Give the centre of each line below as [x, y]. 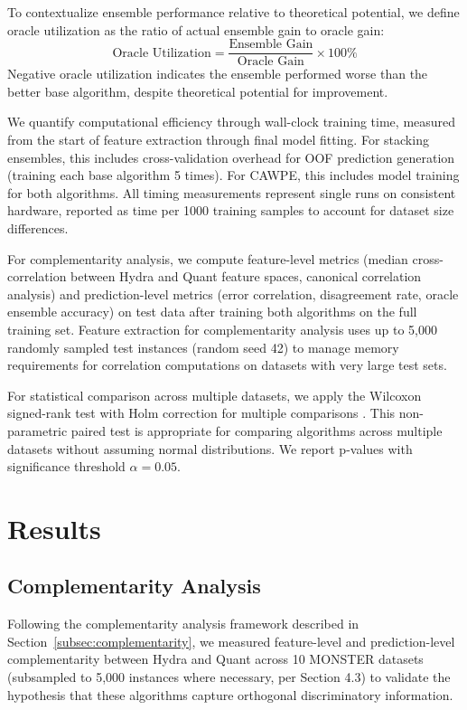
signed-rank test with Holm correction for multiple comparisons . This [201, 413]
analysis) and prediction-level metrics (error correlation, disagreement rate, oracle [233, 293]
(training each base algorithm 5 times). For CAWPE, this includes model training [233, 175]
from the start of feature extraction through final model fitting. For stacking [218, 140]
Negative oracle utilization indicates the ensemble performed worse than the [218, 74]
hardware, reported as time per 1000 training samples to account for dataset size [231, 210]
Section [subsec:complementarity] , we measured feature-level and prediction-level [231, 641]
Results [54, 528]
